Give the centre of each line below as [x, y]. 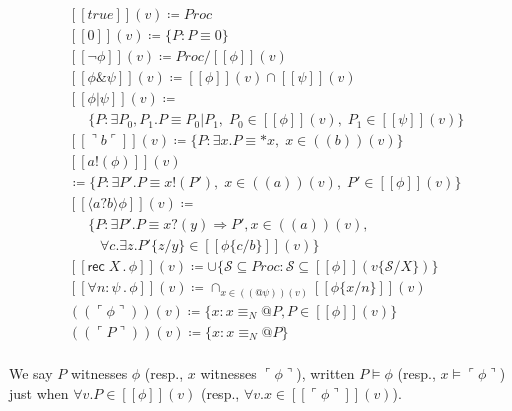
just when [39, 392]
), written [325, 373]
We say [31, 373]
